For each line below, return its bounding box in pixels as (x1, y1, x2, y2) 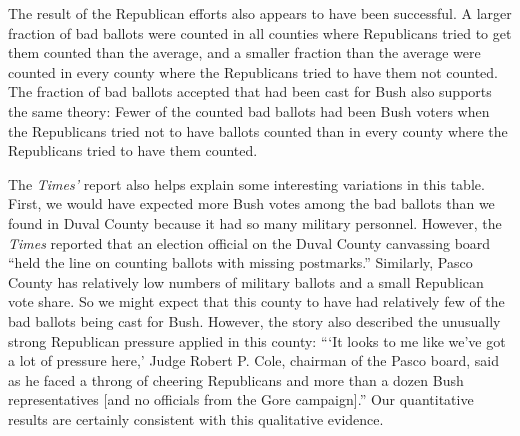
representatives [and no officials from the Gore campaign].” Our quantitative (8, 389, 474, 410)
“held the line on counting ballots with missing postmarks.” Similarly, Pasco (8, 252, 473, 273)
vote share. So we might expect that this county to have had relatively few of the (8, 291, 505, 312)
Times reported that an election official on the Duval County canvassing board (8, 232, 491, 253)
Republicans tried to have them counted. (8, 140, 258, 161)
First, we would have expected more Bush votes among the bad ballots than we (8, 193, 495, 214)
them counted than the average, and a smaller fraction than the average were (8, 42, 481, 63)
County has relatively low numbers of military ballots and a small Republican (8, 271, 484, 292)
